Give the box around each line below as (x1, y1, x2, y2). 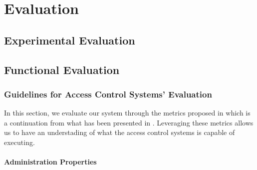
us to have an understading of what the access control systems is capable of (4, 127, 235, 137)
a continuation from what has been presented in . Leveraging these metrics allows (4, 117, 254, 127)
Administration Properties (4, 156, 97, 167)
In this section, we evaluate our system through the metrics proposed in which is (4, 107, 251, 118)
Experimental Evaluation (4, 32, 135, 47)
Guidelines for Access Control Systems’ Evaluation (4, 87, 212, 100)
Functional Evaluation (4, 61, 120, 77)
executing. (4, 136, 35, 147)
